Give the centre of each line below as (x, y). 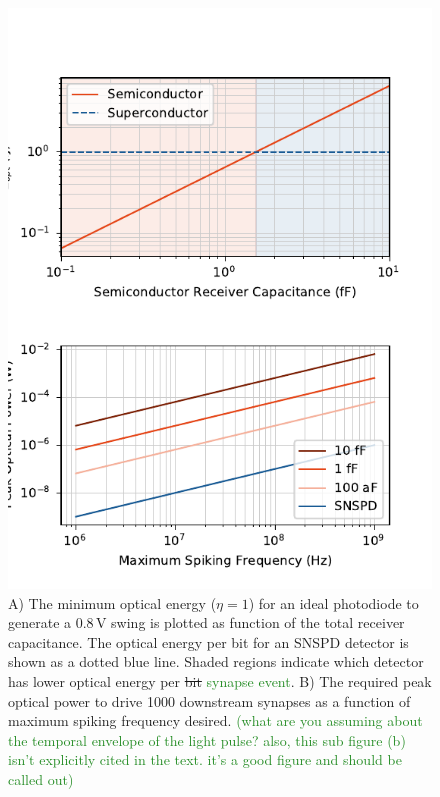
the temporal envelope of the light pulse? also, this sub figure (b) (207, 739)
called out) (41, 778)
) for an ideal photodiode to (333, 602)
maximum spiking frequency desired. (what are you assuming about (215, 720)
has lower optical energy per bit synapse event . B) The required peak (220, 680)
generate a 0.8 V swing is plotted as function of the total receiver (206, 622)
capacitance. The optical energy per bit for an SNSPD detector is (208, 641)
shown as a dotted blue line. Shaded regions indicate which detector (216, 661)
